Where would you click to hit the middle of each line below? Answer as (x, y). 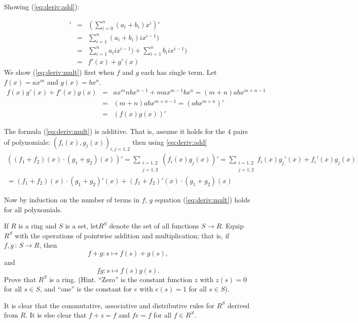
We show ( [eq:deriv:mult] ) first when (59, 72)
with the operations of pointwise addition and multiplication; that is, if (122, 235)
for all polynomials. (33, 209)
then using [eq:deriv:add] (170, 142)
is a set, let (82, 226)
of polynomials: (27, 142)
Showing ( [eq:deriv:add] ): (42, 6)
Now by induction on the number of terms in (72, 199)
